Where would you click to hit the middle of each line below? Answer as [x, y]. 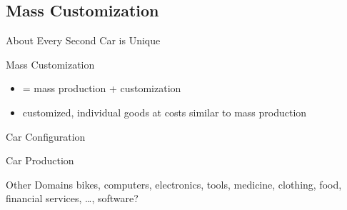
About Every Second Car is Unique [83, 40]
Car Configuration [46, 136]
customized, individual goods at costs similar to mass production [165, 112]
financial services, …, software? [72, 198]
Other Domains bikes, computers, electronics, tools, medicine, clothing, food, [174, 184]
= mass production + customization [102, 88]
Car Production [40, 160]
